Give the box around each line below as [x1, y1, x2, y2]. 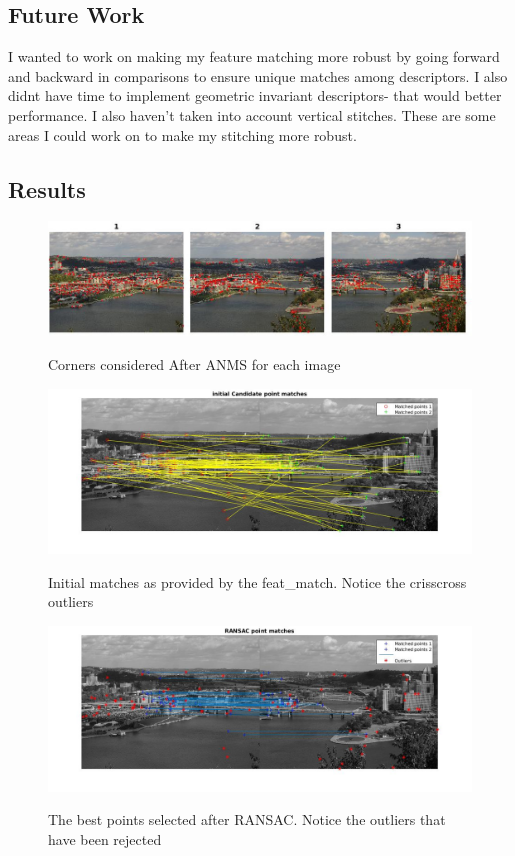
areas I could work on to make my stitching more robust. [8, 124, 357, 145]
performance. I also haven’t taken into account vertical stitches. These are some [8, 104, 496, 125]
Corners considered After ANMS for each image [48, 353, 341, 374]
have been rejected [48, 828, 162, 849]
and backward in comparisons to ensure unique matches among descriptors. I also [8, 65, 508, 86]
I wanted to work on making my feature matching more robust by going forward [8, 46, 500, 67]
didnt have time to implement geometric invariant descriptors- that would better [8, 85, 502, 106]
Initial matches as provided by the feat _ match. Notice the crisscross [48, 571, 467, 592]
